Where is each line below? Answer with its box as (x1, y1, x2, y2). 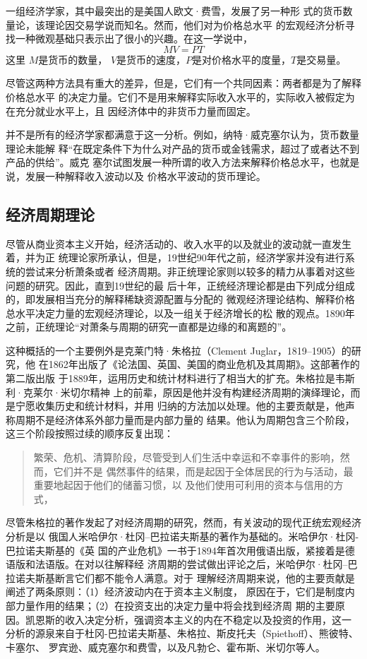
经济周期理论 (6, 203, 95, 225)
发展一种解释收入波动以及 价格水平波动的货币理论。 (25, 168, 266, 183)
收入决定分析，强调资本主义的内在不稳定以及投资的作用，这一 (64, 612, 351, 627)
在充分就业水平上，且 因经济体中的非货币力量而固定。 (6, 103, 256, 118)
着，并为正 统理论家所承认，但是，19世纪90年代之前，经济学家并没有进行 (6, 250, 345, 265)
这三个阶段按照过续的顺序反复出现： (6, 426, 174, 441)
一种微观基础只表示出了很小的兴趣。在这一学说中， (15, 31, 253, 46)
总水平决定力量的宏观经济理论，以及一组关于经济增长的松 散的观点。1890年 (6, 305, 355, 320)
